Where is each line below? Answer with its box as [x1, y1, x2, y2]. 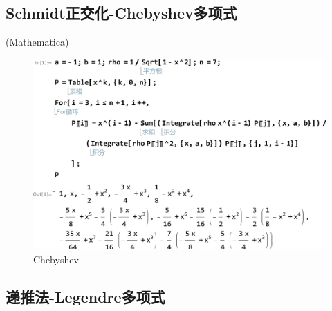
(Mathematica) [6, 35, 69, 49]
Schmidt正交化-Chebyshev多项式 [6, 2, 237, 23]
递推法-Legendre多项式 [6, 285, 165, 307]
